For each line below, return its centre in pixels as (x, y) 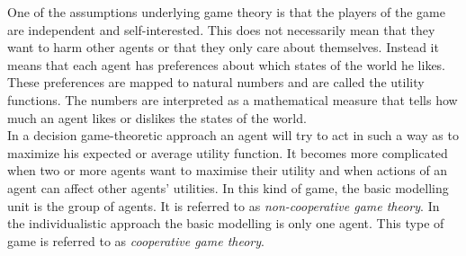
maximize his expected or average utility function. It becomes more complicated (228, 152)
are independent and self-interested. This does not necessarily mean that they (221, 29)
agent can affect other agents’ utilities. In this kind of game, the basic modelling (228, 187)
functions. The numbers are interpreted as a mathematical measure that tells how (233, 99)
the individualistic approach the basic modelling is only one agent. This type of (226, 223)
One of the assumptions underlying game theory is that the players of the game (226, 12)
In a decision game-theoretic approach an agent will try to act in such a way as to (233, 135)
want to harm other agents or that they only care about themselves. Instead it (223, 47)
